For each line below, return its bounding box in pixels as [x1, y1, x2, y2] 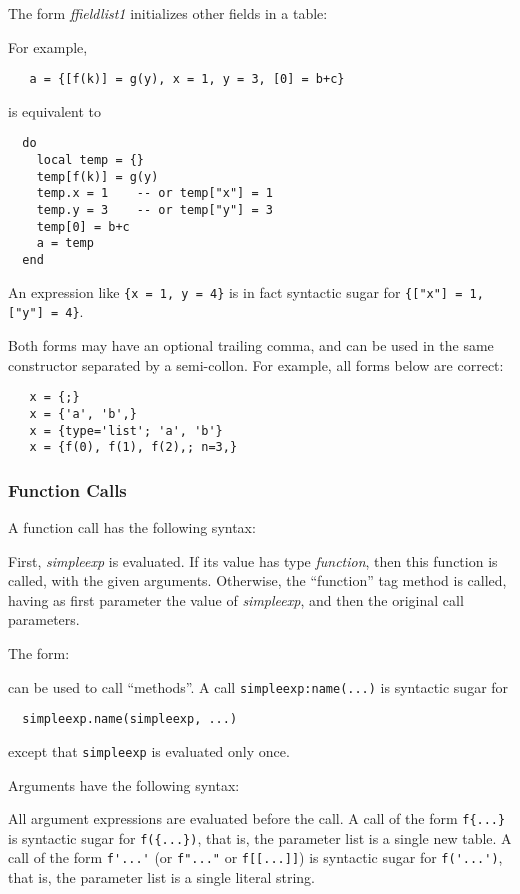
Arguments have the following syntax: [8, 774, 240, 795]
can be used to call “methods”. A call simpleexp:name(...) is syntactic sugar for [8, 676, 509, 697]
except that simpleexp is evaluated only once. [8, 740, 290, 761]
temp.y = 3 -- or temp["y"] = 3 [36, 203, 273, 218]
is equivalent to [8, 100, 102, 121]
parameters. [8, 609, 80, 630]
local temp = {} [36, 153, 145, 168]
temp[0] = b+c [36, 219, 130, 234]
